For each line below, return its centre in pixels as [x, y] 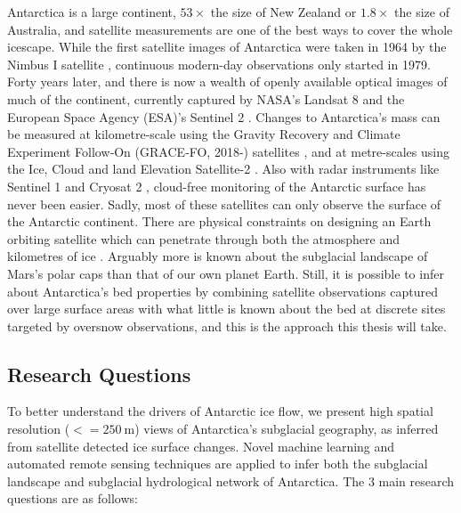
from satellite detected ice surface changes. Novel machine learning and [201, 446]
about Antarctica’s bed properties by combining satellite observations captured [222, 291]
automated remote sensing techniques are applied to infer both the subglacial [218, 464]
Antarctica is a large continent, [92, 12]
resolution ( [39, 429]
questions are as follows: [73, 498]
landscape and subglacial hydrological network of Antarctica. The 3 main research [231, 480]
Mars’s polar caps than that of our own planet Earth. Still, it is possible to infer [226, 273]
